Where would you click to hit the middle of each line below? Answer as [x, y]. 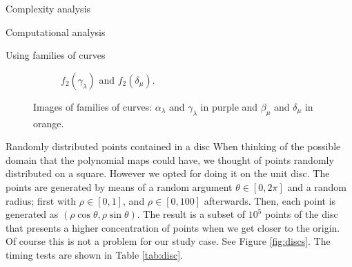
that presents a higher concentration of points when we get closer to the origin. [173, 227]
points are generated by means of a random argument [119, 186]
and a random [317, 186]
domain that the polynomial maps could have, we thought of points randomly [170, 159]
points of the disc [302, 214]
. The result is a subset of [191, 214]
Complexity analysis [48, 8]
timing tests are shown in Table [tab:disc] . [95, 254]
